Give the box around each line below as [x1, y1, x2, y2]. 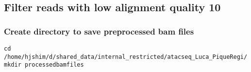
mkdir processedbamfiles [4, 61, 84, 69]
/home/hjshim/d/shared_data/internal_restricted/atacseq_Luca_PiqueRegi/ [4, 53, 248, 60]
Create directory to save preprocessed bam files [4, 25, 194, 37]
